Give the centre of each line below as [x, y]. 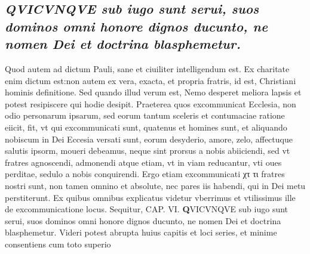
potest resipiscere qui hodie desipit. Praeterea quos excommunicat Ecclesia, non [151, 103]
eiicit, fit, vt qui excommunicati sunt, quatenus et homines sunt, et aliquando [146, 127]
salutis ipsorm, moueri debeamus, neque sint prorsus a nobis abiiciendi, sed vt [148, 151]
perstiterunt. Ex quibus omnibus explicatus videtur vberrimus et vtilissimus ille [150, 197]
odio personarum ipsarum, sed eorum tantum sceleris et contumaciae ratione [145, 115]
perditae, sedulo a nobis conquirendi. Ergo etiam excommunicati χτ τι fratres [145, 174]
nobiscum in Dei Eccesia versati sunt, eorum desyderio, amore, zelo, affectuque [149, 139]
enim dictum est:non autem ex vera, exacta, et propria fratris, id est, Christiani [151, 80]
